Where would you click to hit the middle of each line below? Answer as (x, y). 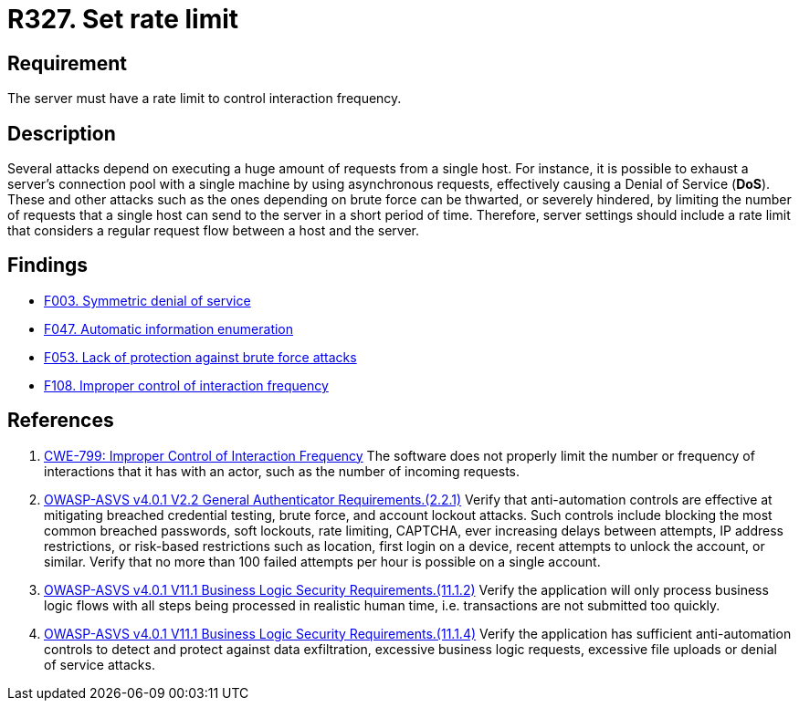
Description (62, 133)
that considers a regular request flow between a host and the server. (214, 231)
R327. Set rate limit (123, 19)
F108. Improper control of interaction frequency (186, 385)
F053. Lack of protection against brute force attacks (200, 357)
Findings (48, 265)
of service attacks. (100, 664)
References (61, 421)
